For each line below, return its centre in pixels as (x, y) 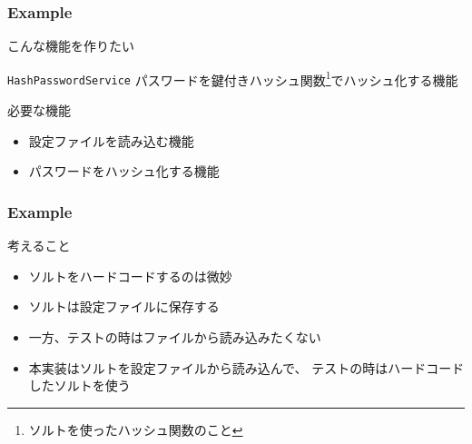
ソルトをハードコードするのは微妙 (130, 276)
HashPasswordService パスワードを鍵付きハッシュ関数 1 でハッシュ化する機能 (233, 78)
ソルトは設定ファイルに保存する (124, 306)
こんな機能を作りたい (71, 46)
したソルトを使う (79, 385)
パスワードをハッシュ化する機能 (124, 171)
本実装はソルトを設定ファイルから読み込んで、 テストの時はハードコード (246, 367)
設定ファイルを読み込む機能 (111, 140)
